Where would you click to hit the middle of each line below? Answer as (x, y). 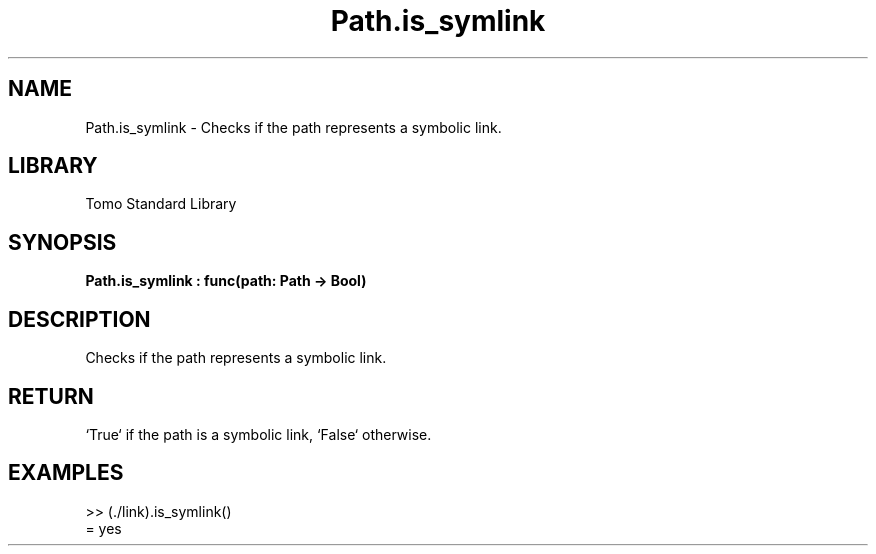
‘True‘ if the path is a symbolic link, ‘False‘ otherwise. (258, 434)
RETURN (51, 396)
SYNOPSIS (62, 242)
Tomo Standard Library (161, 204)
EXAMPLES (66, 473)
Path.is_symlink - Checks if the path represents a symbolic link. (293, 127)
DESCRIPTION (79, 319)
